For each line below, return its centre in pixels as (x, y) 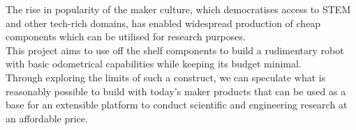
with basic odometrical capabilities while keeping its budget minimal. (154, 64)
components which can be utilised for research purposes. (126, 36)
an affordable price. (47, 118)
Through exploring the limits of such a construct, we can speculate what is (166, 77)
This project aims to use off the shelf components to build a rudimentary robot (175, 50)
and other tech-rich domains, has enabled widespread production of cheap (163, 23)
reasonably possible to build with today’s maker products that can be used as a (176, 91)
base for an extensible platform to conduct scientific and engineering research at (177, 105)
